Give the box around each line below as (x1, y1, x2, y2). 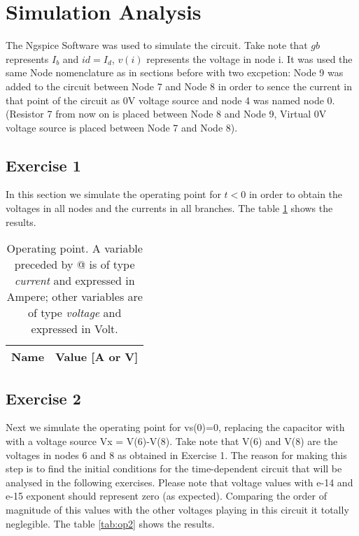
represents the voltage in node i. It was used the (146, 51, 353, 66)
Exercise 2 (6, 387, 81, 409)
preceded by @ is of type (14, 256, 135, 273)
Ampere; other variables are (6, 288, 143, 305)
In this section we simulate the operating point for (6, 187, 221, 202)
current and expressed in (14, 272, 135, 289)
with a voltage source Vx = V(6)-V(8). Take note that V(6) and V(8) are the (6, 434, 338, 449)
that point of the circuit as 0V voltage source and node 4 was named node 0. (6, 92, 335, 107)
